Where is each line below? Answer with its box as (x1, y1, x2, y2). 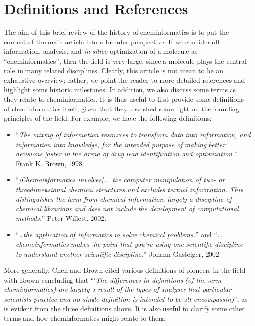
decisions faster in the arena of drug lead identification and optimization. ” (15, 149, 238, 159)
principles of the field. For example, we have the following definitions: (4, 113, 212, 123)
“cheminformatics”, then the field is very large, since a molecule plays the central (4, 55, 247, 65)
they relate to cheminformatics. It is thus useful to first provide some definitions (4, 94, 244, 104)
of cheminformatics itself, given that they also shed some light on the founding (4, 103, 239, 113)
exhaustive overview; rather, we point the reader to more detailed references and (4, 75, 245, 85)
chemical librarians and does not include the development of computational (15, 203, 239, 214)
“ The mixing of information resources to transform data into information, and (15, 130, 251, 140)
